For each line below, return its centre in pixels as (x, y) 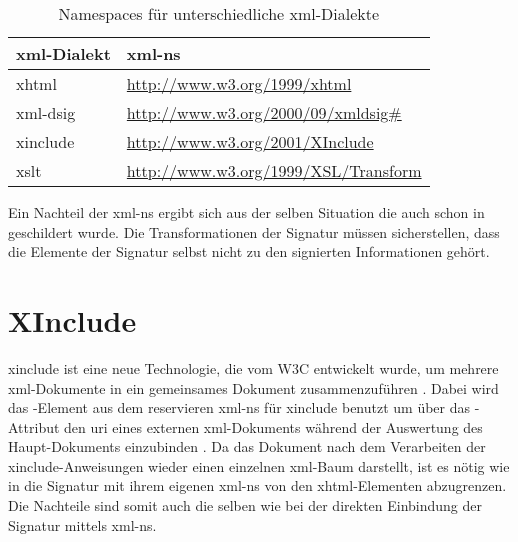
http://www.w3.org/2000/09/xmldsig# (264, 112)
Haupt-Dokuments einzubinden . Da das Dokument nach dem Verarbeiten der (247, 446)
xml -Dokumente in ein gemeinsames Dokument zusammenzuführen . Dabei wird (253, 387)
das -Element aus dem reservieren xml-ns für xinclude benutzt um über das (239, 407)
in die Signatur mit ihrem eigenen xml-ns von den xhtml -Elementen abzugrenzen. (257, 485)
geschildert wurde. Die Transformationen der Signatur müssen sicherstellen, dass (254, 231)
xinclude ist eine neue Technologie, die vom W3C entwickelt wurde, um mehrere (253, 367)
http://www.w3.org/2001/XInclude (250, 141)
